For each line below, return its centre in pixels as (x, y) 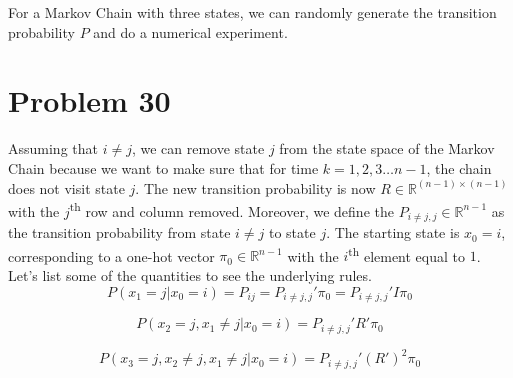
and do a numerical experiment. (190, 31)
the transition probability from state (119, 232)
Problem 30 (89, 100)
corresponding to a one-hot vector (111, 255)
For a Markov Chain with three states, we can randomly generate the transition (252, 12)
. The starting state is (393, 232)
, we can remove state (198, 148)
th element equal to (407, 254)
